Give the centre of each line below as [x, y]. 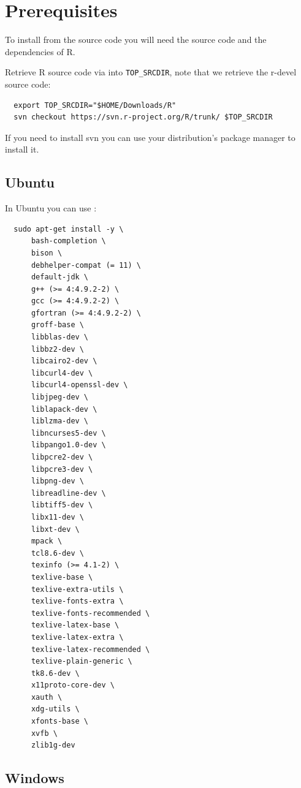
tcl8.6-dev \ [57, 553]
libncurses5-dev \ [68, 433]
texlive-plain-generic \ [82, 661]
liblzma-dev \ [60, 421]
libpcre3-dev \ [62, 469]
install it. [22, 149]
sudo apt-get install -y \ [69, 229]
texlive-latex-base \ [75, 625]
